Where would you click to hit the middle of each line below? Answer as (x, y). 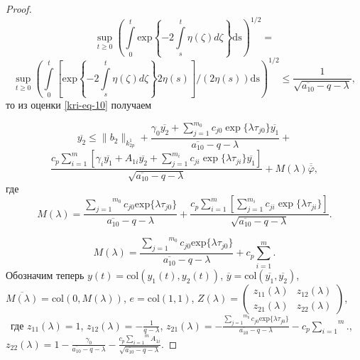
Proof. (19, 9)
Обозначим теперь (45, 274)
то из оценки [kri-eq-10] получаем (79, 104)
